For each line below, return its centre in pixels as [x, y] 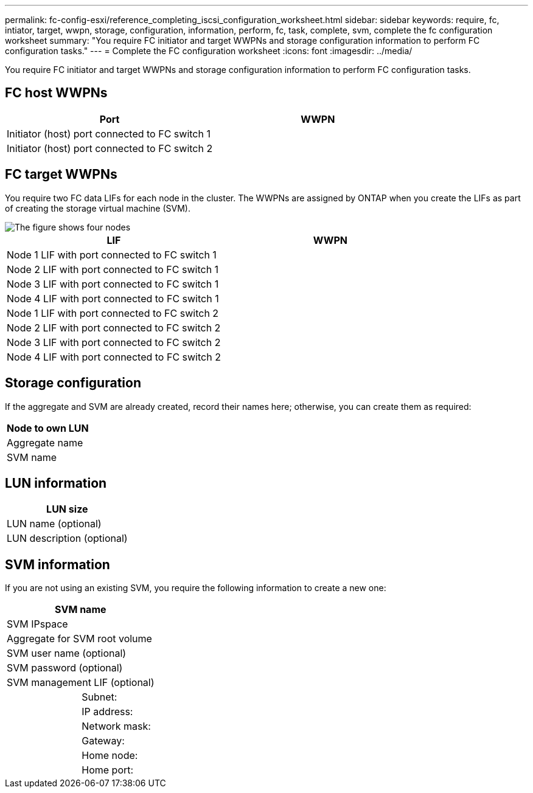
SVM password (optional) [65, 668]
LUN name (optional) [54, 524]
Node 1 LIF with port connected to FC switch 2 [113, 313]
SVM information [57, 564]
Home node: [110, 756]
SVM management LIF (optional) [81, 683]
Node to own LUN [48, 428]
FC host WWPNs [56, 93]
